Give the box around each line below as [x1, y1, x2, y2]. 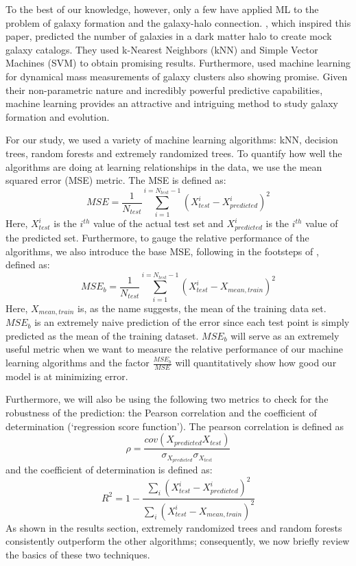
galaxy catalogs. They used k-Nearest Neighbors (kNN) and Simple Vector [5, 42, 318, 56]
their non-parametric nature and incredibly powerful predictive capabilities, [5, 82, 323, 97]
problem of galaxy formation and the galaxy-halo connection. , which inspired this [5, 15, 351, 30]
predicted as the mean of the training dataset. [5, 328, 199, 342]
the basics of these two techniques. [5, 547, 150, 561]
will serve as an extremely [230, 328, 340, 342]
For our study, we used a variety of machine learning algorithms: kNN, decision [5, 132, 338, 147]
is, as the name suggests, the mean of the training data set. [78, 300, 327, 315]
